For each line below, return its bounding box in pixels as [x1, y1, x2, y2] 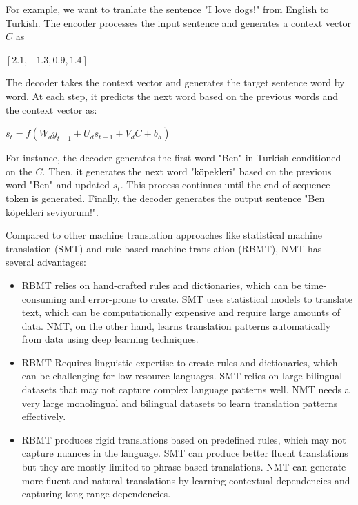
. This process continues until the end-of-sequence [120, 177, 330, 192]
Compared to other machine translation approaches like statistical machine [6, 228, 322, 242]
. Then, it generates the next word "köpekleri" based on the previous [42, 164, 332, 178]
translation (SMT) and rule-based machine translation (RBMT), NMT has [6, 241, 322, 255]
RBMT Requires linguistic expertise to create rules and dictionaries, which [21, 355, 338, 369]
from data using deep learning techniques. [21, 332, 199, 346]
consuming [21, 291, 67, 306]
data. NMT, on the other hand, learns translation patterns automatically [21, 318, 331, 333]
